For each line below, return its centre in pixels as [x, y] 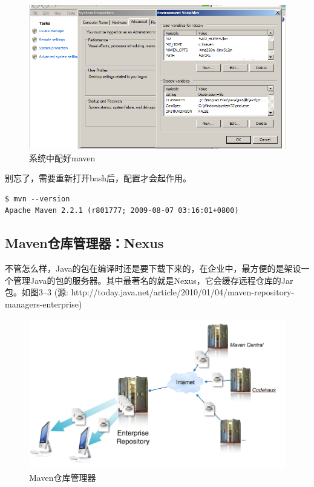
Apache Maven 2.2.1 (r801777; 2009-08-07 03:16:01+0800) [122, 211]
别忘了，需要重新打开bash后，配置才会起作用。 [98, 178]
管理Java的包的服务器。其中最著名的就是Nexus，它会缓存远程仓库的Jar [153, 280]
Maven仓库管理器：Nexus [84, 243]
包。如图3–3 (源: [37, 292]
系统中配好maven [62, 157]
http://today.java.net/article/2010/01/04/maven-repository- [183, 292]
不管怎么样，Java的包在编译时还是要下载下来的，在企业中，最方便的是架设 [153, 268]
